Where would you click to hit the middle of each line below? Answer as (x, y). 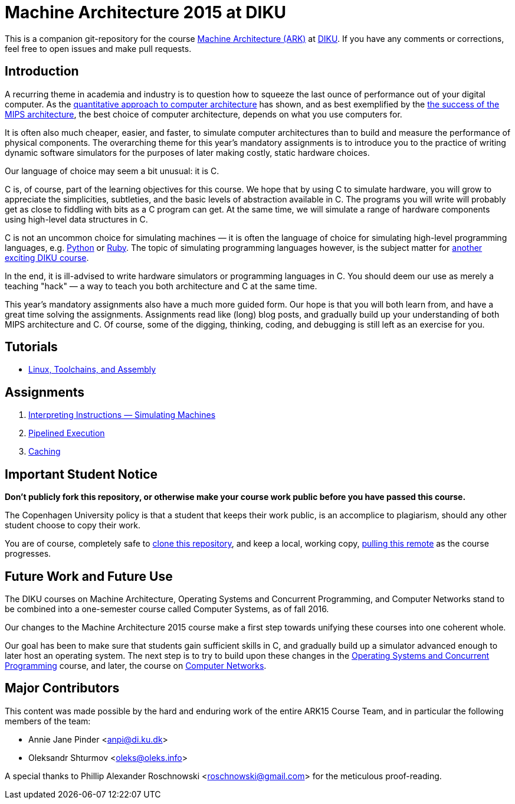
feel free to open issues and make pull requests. (98, 48)
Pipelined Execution (67, 433)
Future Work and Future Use (89, 576)
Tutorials (31, 347)
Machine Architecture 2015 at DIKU (146, 12)
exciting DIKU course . (47, 257)
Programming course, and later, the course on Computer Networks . (136, 665)
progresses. (28, 554)
